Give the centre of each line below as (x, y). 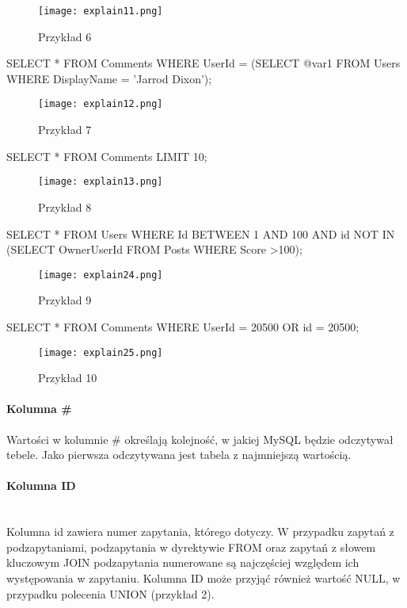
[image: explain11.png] (101, 11)
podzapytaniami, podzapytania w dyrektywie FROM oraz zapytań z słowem (191, 547)
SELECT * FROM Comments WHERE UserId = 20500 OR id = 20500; (183, 326)
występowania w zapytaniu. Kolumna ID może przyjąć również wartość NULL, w (203, 577)
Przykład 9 (65, 300)
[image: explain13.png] (101, 182)
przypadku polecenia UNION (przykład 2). (110, 593)
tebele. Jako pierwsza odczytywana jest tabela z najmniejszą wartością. (179, 455)
